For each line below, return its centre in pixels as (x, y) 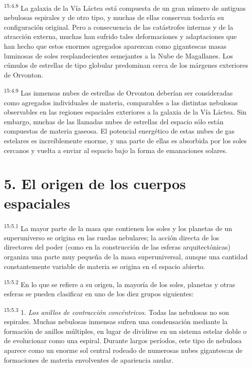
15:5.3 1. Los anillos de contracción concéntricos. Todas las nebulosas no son (117, 311)
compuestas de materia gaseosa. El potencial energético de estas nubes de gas (119, 131)
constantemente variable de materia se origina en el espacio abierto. (105, 266)
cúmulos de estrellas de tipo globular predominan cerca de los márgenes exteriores (126, 65)
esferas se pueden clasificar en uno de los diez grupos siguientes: (99, 294)
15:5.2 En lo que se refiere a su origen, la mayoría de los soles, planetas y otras (120, 283)
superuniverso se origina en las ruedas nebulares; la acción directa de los (112, 237)
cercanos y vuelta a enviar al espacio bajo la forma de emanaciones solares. (116, 150)
